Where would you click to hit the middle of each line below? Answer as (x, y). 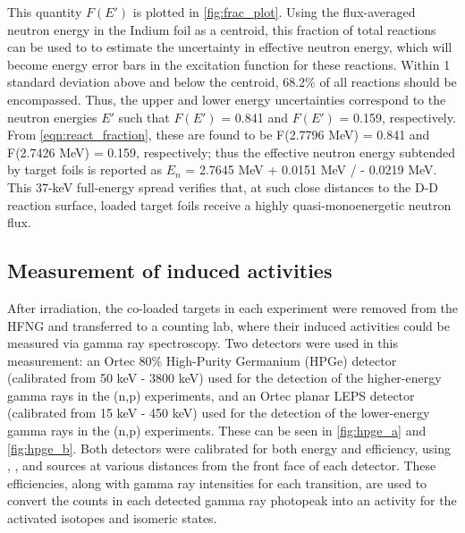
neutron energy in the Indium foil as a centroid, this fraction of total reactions (222, 29)
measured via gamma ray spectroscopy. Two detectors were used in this (203, 343)
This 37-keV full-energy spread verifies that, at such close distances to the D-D (223, 186)
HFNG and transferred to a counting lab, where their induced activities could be (228, 325)
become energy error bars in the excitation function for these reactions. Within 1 (229, 64)
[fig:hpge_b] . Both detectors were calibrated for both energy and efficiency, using (229, 448)
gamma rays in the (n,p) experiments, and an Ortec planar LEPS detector (211, 395)
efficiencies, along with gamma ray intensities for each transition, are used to (217, 482)
